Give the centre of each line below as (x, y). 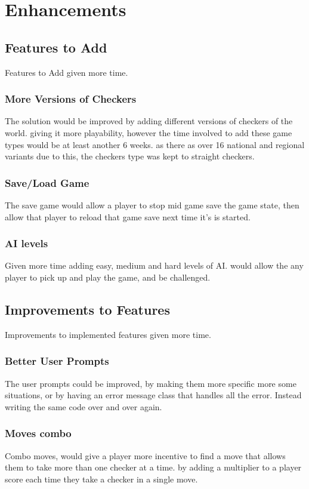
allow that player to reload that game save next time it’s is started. (128, 216)
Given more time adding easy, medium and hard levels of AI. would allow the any (154, 265)
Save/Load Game (47, 182)
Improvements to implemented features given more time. (108, 334)
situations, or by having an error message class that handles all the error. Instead (153, 395)
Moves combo (38, 433)
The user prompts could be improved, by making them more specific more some (151, 383)
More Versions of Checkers (71, 99)
